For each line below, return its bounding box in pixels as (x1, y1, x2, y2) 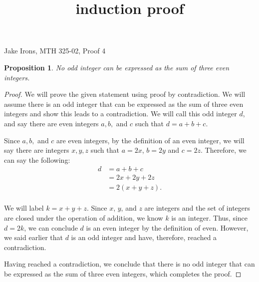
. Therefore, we (200, 145, 247, 155)
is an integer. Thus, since (171, 213, 248, 223)
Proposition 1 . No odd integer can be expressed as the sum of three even (4, 62, 230, 72)
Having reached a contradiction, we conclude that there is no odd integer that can (4, 259, 255, 269)
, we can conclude (24, 222, 78, 233)
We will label (4, 203, 44, 213)
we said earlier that (4, 232, 63, 243)
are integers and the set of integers (144, 203, 251, 213)
